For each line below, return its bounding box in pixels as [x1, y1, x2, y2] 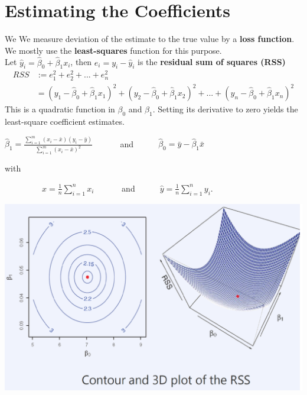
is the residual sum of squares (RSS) [138, 56, 286, 68]
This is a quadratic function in [5, 103, 115, 115]
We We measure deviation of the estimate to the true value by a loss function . [5, 33, 295, 45]
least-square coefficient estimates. [5, 115, 125, 127]
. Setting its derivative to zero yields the [152, 103, 298, 115]
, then [70, 56, 92, 68]
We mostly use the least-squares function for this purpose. [5, 44, 222, 56]
